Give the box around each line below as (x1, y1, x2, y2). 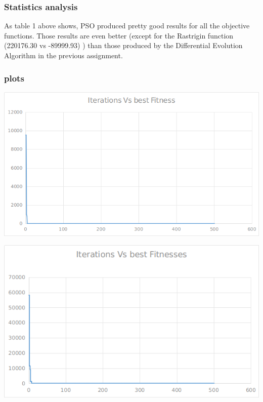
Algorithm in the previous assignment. (4, 50, 123, 60)
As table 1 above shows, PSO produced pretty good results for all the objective (4, 20, 250, 31)
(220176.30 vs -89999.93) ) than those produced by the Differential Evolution (4, 40, 243, 51)
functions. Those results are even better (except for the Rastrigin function (4, 30, 234, 41)
